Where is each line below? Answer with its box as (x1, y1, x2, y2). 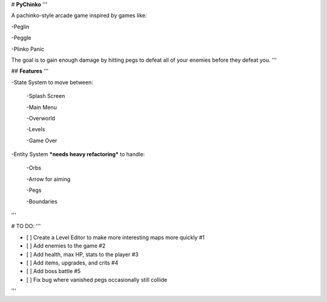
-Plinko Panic (11, 45, 45, 53)
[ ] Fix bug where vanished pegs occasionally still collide (26, 276, 168, 283)
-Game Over (26, 137, 58, 144)
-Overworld (26, 114, 56, 122)
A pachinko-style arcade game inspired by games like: (11, 12, 147, 19)
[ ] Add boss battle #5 (26, 268, 81, 275)
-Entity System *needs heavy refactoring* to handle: (11, 151, 145, 158)
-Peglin (11, 23, 30, 30)
